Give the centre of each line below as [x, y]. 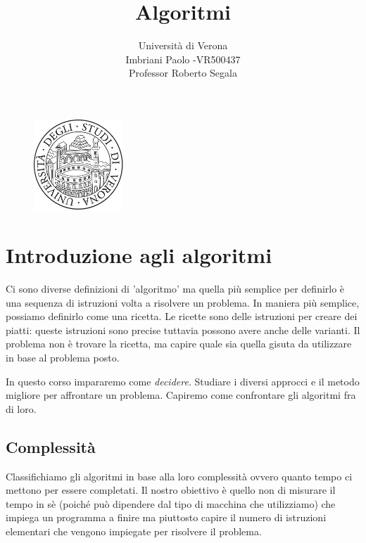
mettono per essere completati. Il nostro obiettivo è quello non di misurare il [171, 490]
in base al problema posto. [63, 358]
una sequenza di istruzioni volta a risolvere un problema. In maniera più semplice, [183, 302]
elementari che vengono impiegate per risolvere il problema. [134, 531]
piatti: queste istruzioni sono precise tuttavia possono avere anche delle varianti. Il [183, 330]
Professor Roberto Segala [183, 73]
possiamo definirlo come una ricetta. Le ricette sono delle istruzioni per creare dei [182, 316]
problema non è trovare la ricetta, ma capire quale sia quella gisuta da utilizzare [179, 344]
